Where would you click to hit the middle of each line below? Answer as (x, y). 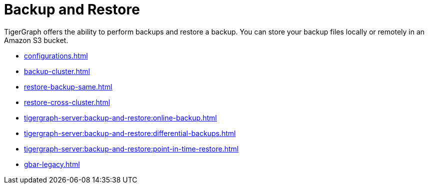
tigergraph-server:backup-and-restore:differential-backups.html (130, 133)
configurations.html (56, 55)
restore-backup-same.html (68, 86)
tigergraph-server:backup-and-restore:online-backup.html (121, 117)
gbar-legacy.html (52, 164)
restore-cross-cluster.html (67, 102)
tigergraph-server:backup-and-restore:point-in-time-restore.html (131, 148)
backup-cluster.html (57, 71)
